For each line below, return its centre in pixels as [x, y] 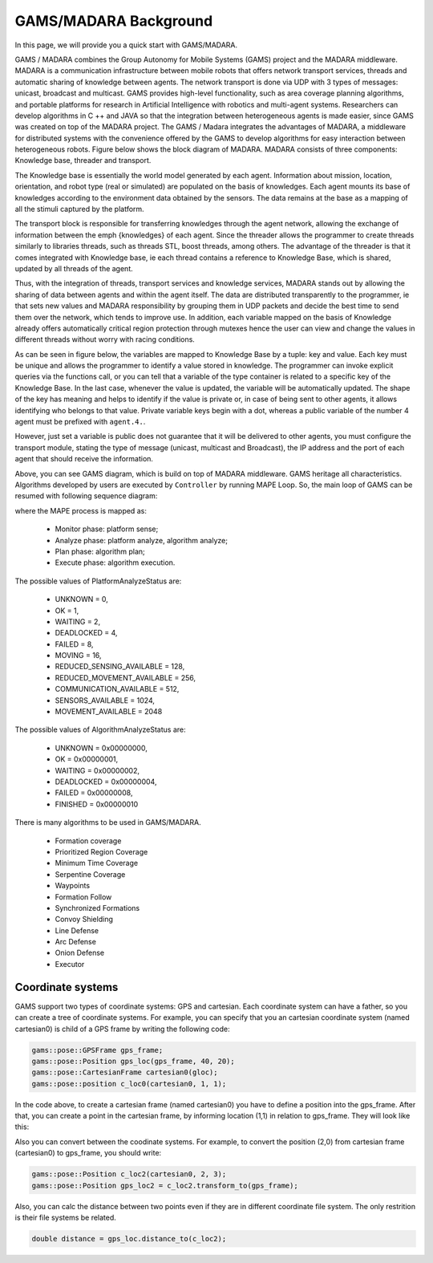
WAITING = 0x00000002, [97, 770]
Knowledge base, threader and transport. [83, 160]
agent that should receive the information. [84, 459]
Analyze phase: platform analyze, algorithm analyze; [142, 540]
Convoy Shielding [84, 920]
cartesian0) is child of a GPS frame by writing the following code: [122, 1029]
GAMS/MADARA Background [114, 21]
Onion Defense [79, 953]
